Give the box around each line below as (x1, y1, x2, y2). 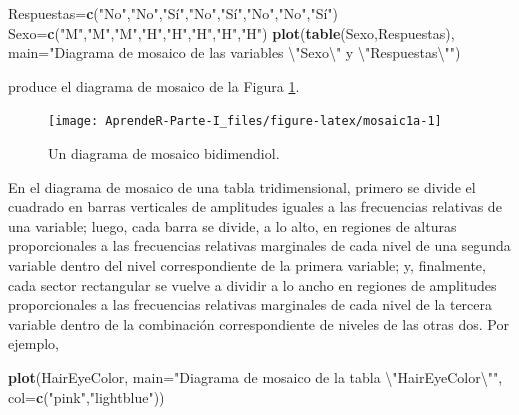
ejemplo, (8, 333, 59, 354)
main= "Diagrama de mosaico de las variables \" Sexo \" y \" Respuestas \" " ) (8, 42, 461, 63)
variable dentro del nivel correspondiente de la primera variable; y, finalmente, (8, 255, 486, 275)
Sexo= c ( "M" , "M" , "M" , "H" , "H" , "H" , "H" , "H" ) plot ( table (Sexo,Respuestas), (8, 22, 455, 43)
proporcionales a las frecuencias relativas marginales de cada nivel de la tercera (8, 294, 493, 315)
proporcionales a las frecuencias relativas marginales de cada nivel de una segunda (8, 235, 511, 256)
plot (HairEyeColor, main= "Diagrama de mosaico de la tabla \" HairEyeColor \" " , (8, 366, 503, 387)
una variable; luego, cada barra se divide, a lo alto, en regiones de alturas (8, 215, 457, 236)
